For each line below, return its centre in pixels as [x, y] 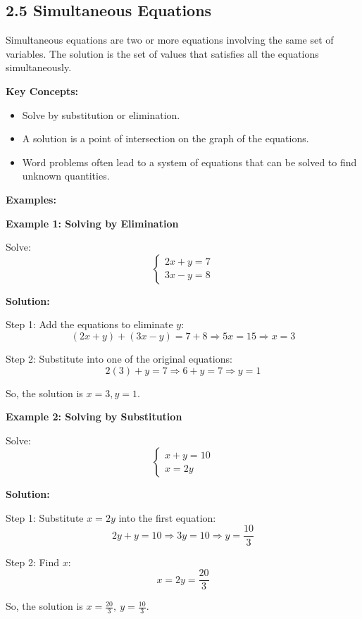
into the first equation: [167, 517]
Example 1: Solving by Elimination [92, 223]
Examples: [31, 199]
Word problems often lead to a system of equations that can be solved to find [189, 162]
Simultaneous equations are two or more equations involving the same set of [170, 40]
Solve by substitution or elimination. [101, 114]
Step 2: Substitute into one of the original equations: [119, 358]
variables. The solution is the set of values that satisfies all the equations [162, 53]
